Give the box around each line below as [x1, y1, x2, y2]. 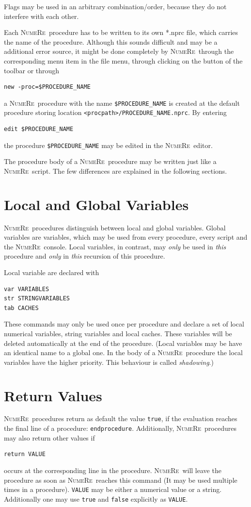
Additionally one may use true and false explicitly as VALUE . [4, 493, 188, 504]
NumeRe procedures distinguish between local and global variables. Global [4, 222, 226, 232]
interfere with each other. [4, 11, 79, 21]
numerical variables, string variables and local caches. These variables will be [4, 328, 232, 338]
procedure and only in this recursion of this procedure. [4, 251, 165, 261]
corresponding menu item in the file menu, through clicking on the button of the [4, 55, 243, 65]
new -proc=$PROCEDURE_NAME [4, 83, 91, 91]
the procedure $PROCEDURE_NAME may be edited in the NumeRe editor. [4, 140, 213, 150]
